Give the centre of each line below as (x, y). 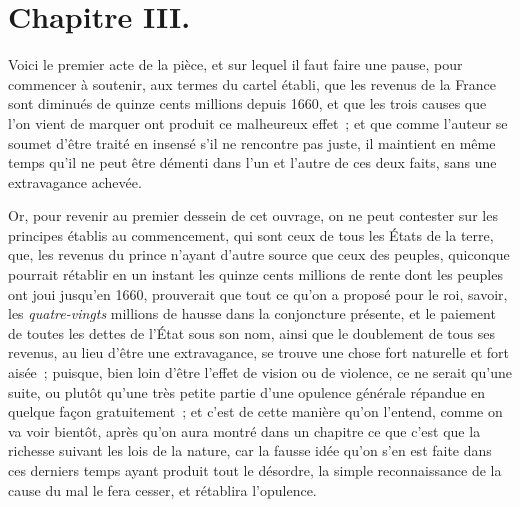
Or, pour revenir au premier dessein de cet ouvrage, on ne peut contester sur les (253, 215)
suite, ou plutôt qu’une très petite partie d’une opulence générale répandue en (247, 391)
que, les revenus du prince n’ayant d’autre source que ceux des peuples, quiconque (259, 254)
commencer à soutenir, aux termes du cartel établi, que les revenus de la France (252, 83)
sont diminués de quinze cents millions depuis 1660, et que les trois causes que (247, 103)
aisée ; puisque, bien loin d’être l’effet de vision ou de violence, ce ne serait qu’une (260, 372)
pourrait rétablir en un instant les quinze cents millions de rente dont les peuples (255, 274)
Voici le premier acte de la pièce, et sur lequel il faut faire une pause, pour (235, 64)
